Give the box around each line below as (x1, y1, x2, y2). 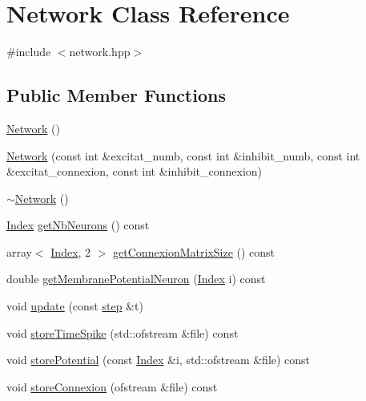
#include (6, 43, 51, 60)
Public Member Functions (6, 83, 226, 107)
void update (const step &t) (6, 298, 143, 314)
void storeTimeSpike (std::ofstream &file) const (6, 324, 239, 341)
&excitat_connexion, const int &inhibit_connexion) (6, 163, 263, 180)
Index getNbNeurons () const (6, 217, 150, 233)
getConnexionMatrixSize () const (113, 243, 276, 260)
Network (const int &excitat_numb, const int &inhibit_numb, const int (6, 147, 360, 164)
